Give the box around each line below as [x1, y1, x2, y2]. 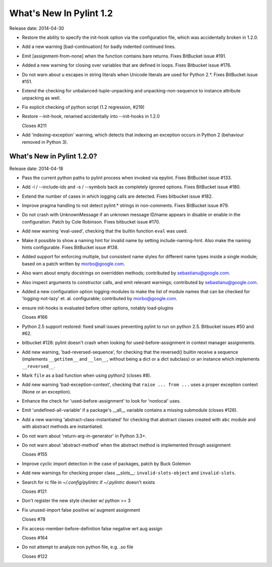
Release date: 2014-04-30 [9, 25, 64, 31]
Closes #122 [22, 553, 48, 559]
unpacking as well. [22, 95, 61, 101]
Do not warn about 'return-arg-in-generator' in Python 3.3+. [22, 433, 147, 439]
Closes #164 [22, 535, 48, 541]
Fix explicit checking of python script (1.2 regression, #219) [22, 104, 145, 110]
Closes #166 [22, 314, 48, 320]
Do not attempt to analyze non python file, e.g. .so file [22, 544, 133, 550]
